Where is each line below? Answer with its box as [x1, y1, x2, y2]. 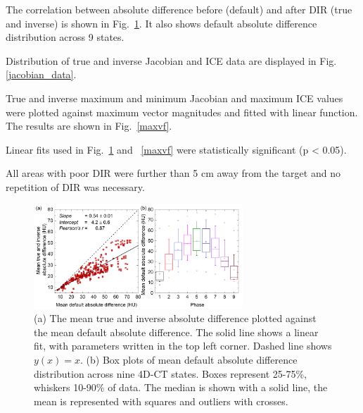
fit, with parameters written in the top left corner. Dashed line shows [34, 338, 332, 353]
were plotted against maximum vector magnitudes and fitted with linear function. [6, 104, 358, 119]
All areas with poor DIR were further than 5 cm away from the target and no [6, 166, 340, 180]
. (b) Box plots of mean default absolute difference [80, 352, 298, 366]
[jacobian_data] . [6, 67, 77, 82]
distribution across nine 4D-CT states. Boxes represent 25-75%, [34, 366, 307, 381]
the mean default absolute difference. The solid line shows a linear [34, 324, 319, 339]
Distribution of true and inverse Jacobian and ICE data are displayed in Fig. [6, 53, 337, 68]
